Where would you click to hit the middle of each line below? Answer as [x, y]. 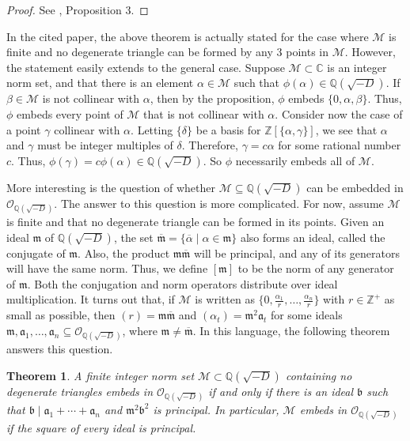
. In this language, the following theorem [291, 330]
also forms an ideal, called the [313, 237]
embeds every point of [70, 113]
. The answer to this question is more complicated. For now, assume [219, 203]
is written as [225, 299]
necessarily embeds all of [295, 160]
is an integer [357, 67]
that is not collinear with [204, 113]
